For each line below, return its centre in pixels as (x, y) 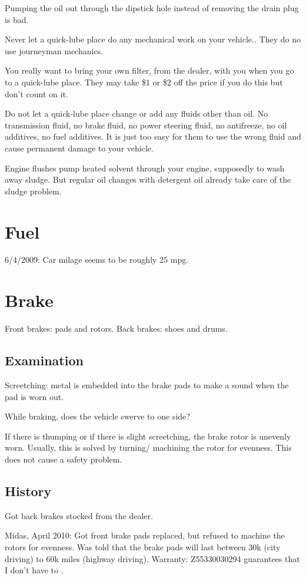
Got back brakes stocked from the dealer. (79, 515)
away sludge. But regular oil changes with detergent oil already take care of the (148, 179)
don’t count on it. (36, 93)
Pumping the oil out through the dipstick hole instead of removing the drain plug (152, 8)
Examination (44, 360)
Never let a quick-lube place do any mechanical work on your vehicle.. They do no (153, 39)
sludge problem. (33, 191)
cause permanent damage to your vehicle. (79, 148)
